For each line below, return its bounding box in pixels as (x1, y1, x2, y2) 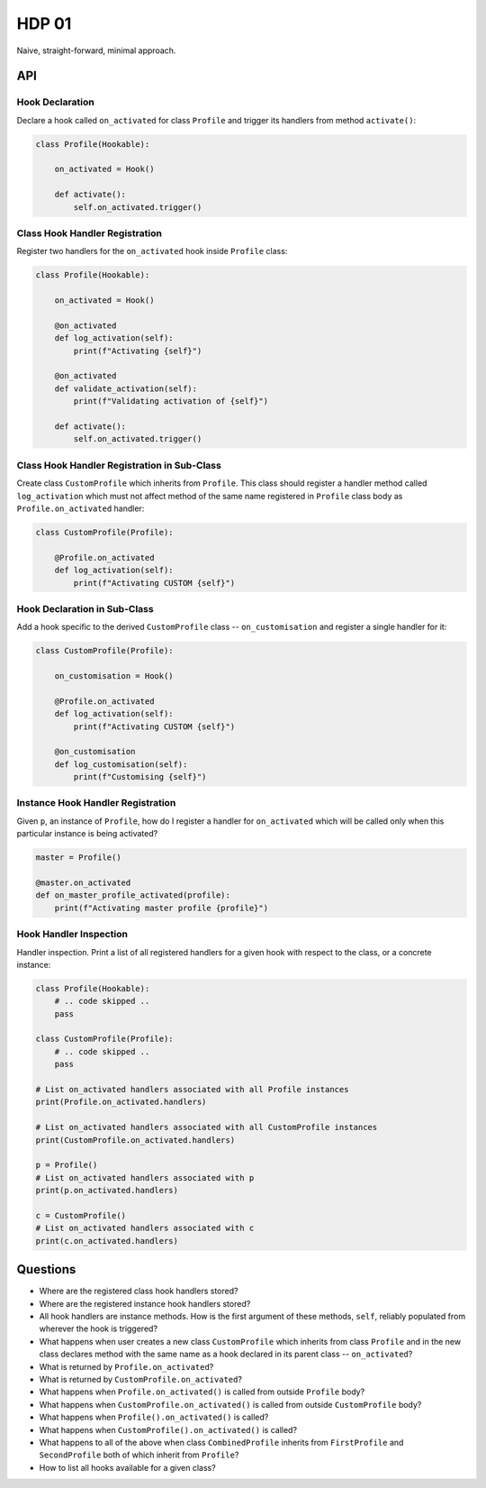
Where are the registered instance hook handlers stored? (39, 1298, 251, 1309)
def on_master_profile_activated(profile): (35, 890, 231, 900)
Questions (16, 1262, 76, 1277)
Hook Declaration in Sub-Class (16, 602, 154, 615)
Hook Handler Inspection (16, 928, 128, 941)
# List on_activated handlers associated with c (35, 1223, 255, 1234)
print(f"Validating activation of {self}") (73, 397, 269, 406)
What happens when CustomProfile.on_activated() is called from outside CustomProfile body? (39, 1399, 422, 1410)
